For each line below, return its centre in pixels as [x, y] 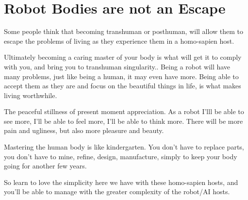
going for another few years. [45, 166]
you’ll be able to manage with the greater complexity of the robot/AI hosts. [117, 192]
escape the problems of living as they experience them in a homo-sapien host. [119, 41]
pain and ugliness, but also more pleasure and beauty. [84, 130]
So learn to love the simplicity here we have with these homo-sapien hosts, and [121, 182]
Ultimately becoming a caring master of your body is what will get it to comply [123, 57]
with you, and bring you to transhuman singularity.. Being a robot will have [117, 66]
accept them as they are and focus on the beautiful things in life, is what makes [123, 86]
